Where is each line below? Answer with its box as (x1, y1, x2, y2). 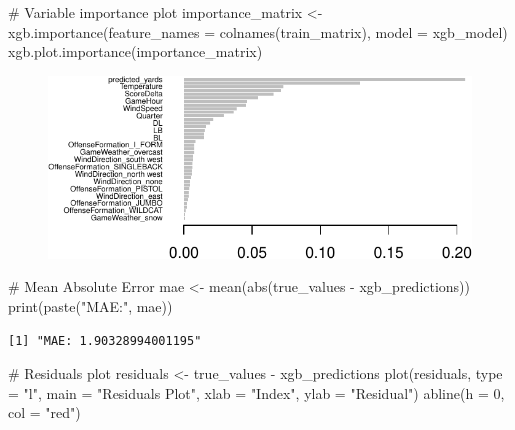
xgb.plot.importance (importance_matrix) (8, 41, 263, 62)
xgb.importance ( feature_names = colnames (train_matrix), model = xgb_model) (8, 21, 508, 42)
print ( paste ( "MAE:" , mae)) (8, 296, 173, 317)
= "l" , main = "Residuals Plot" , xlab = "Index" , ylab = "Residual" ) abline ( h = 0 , (8, 382, 505, 403)
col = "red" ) (8, 402, 81, 423)
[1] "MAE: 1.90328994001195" (8, 333, 202, 348)
